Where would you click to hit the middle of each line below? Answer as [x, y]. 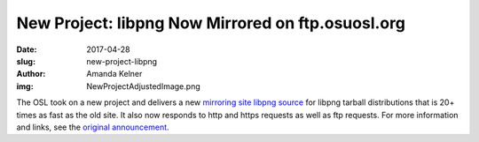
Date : [27, 49]
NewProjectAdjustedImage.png [143, 86]
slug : [26, 61]
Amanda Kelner [114, 74]
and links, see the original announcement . [93, 127]
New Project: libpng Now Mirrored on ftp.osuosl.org [211, 23]
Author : [31, 74]
